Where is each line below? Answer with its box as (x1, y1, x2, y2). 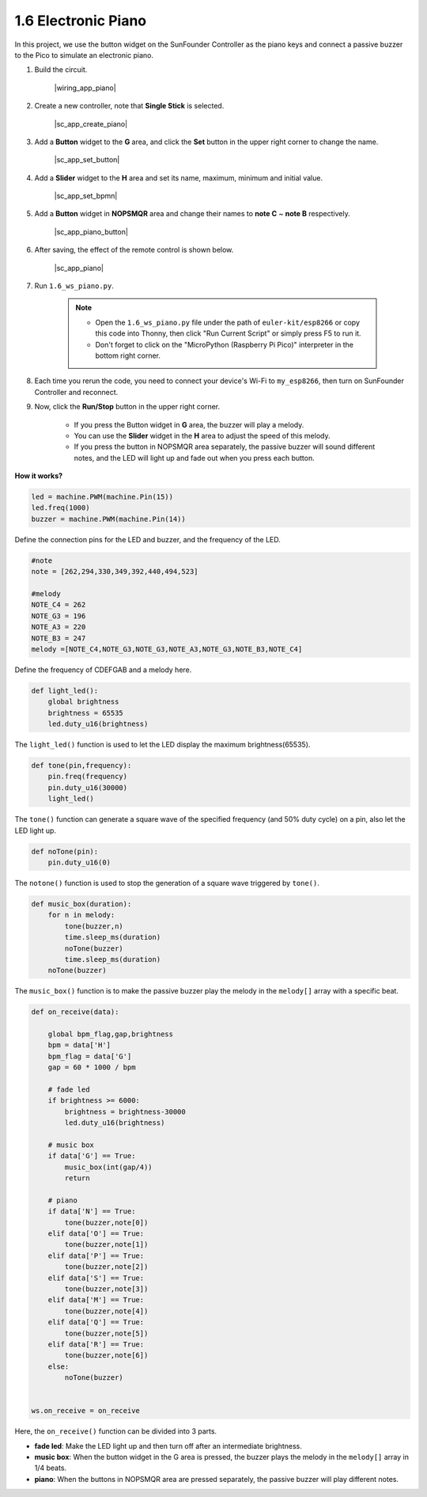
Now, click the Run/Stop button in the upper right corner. (34, 402, 221, 412)
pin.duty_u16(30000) (47, 783, 128, 792)
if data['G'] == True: (47, 1152, 136, 1161)
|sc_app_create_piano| (54, 119, 128, 128)
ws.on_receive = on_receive (31, 1406, 140, 1415)
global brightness (47, 697, 119, 706)
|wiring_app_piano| (54, 83, 116, 93)
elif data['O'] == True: (47, 1229, 145, 1238)
